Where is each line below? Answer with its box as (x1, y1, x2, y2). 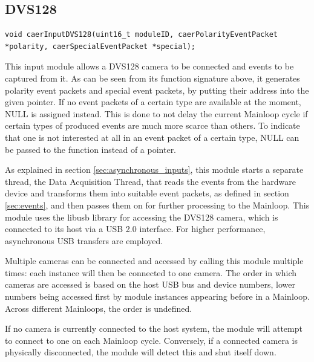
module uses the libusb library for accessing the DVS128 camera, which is (5, 210, 278, 223)
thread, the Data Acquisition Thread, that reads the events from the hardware (5, 175, 296, 187)
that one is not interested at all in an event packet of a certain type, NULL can (5, 131, 299, 143)
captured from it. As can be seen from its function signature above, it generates (5, 71, 300, 84)
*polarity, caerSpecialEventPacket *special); (5, 42, 195, 51)
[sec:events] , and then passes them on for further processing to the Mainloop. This (5, 198, 310, 211)
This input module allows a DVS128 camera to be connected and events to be (5, 60, 294, 73)
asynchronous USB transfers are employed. (5, 234, 163, 247)
